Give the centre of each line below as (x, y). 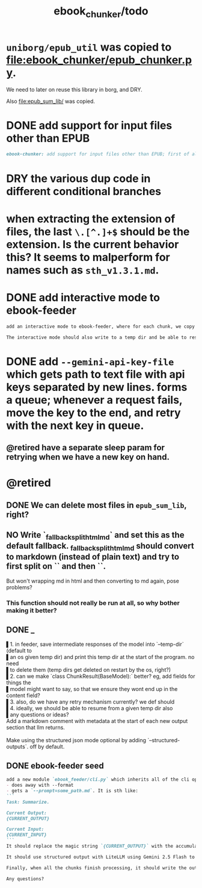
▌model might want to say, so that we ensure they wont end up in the (92, 689)
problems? (19, 587)
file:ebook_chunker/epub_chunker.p (99, 60)
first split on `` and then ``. (56, 567)
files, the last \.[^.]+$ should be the (98, 232)
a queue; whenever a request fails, (94, 400)
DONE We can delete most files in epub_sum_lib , (96, 505)
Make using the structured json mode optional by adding (76, 740)
